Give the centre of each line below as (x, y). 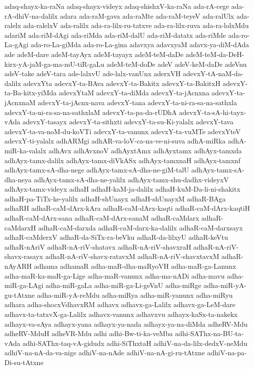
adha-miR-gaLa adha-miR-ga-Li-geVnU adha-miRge (123, 285)
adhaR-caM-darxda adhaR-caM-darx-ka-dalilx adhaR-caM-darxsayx (140, 227)
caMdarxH (20, 227)
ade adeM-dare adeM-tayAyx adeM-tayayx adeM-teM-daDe (94, 54)
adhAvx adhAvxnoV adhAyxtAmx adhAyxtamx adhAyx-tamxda (145, 150)
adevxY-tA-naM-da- (213, 73)
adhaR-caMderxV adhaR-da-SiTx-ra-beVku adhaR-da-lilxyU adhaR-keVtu (116, 237)
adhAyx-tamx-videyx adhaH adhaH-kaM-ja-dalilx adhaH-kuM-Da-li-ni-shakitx (123, 189)
